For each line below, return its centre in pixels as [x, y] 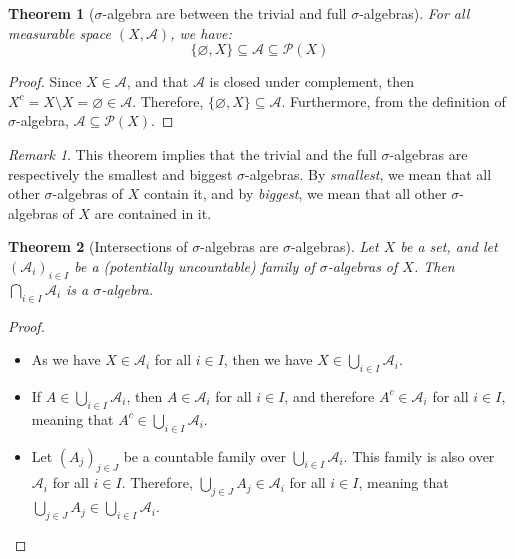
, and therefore [329, 395]
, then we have [268, 359]
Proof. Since [45, 81]
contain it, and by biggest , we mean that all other [295, 193]
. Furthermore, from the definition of [393, 100]
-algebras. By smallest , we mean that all [368, 173]
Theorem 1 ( [51, 13]
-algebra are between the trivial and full [224, 13]
